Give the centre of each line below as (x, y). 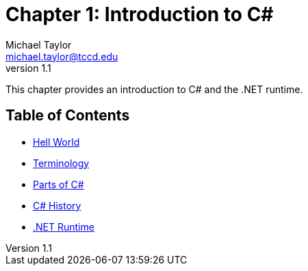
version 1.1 (28, 68)
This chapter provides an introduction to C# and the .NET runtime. (154, 89)
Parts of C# (59, 184)
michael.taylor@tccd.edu (62, 56)
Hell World (56, 142)
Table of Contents (68, 116)
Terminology (61, 163)
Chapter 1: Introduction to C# (140, 14)
